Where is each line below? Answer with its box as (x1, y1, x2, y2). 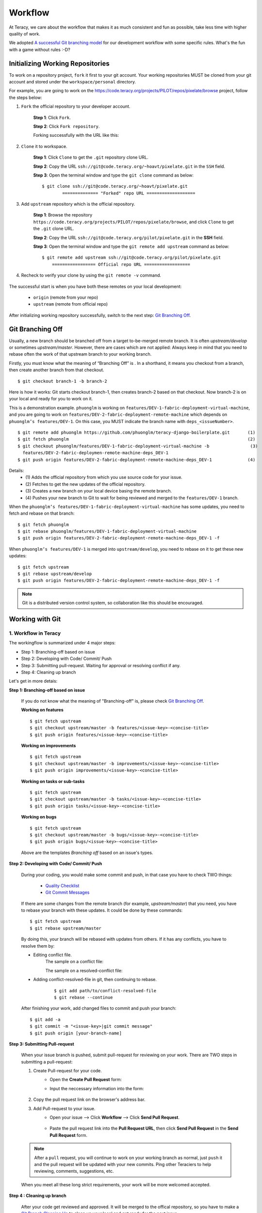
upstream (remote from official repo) (33, 301, 108, 307)
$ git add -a (30, 1016, 61, 1022)
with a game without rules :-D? (9, 47, 70, 52)
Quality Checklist (45, 883, 80, 888)
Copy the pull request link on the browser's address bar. (33, 1097, 146, 1102)
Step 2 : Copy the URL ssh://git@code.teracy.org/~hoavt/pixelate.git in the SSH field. (33, 163, 226, 169)
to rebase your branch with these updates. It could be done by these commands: (21, 907, 183, 913)
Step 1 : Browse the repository (33, 212, 93, 218)
